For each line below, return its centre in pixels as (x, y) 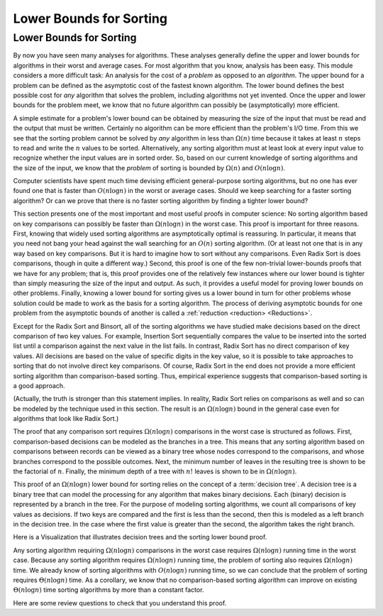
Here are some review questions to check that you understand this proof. (120, 603)
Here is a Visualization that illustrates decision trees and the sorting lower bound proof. (140, 537)
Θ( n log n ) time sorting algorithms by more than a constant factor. (109, 590)
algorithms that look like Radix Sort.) (66, 419)
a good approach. (39, 385)
